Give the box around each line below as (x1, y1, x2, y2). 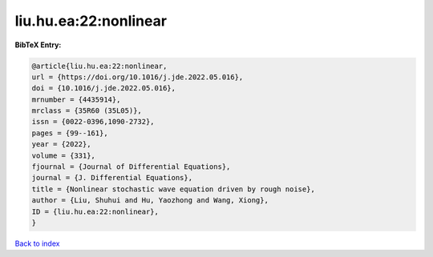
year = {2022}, (31, 140, 91, 149)
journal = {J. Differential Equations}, (31, 173, 192, 183)
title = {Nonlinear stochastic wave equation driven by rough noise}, (31, 184, 316, 194)
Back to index (14, 239, 60, 248)
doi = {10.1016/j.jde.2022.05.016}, (31, 84, 176, 93)
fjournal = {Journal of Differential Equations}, (31, 163, 231, 171)
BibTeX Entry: (14, 40, 62, 50)
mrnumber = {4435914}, (31, 94, 121, 104)
